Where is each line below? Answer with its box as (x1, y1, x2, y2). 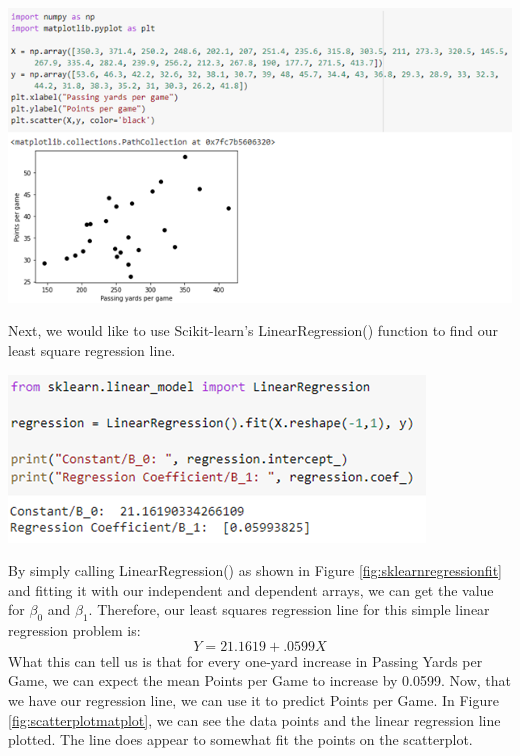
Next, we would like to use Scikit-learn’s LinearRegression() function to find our (8, 320, 499, 341)
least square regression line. (8, 339, 176, 360)
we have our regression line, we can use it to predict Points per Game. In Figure (8, 689, 499, 710)
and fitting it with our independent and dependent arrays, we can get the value (8, 579, 494, 600)
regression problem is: (8, 620, 141, 641)
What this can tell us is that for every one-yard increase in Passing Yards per (8, 650, 483, 671)
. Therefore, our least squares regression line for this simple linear (88, 599, 490, 620)
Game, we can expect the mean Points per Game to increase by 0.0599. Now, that (8, 670, 511, 691)
